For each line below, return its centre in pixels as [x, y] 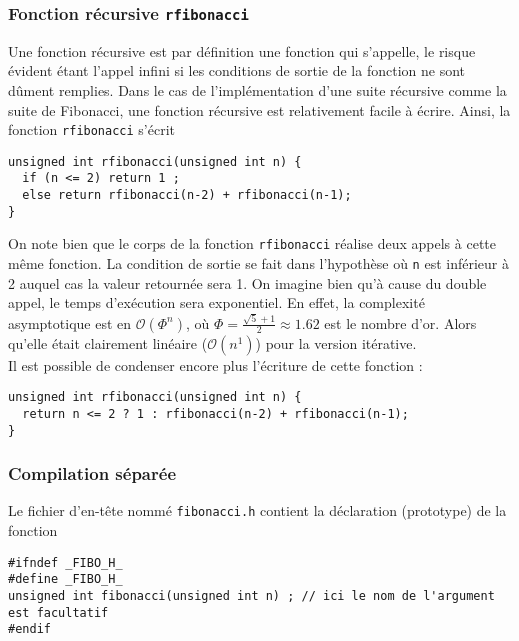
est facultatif [58, 612]
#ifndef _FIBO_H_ [65, 562]
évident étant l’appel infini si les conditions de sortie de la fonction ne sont [236, 70]
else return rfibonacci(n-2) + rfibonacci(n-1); [187, 195]
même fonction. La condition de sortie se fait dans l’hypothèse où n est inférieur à [258, 263]
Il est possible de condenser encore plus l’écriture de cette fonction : [215, 364]
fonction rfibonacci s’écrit [91, 129]
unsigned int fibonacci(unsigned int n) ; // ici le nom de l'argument [251, 595]
